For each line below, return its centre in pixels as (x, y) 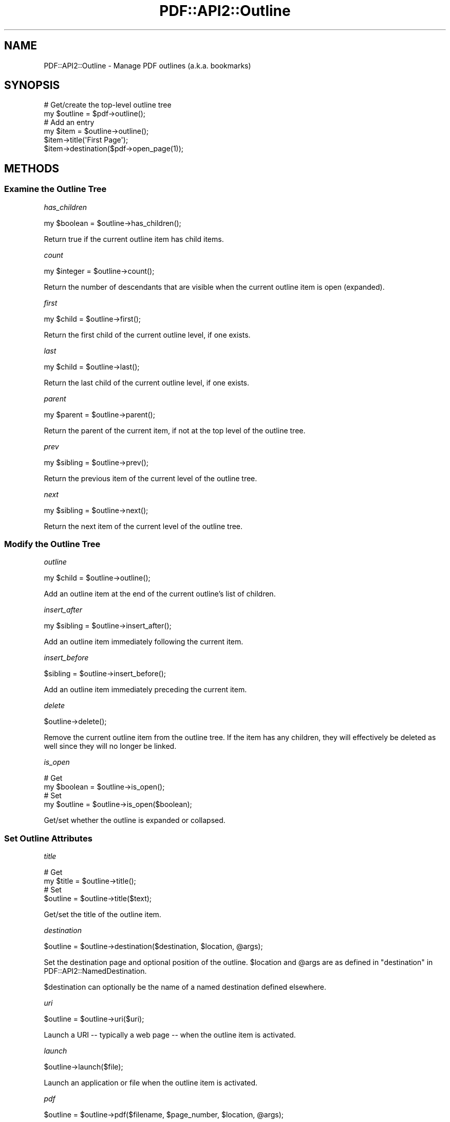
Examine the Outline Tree (55, 189)
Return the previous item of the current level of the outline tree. (151, 478)
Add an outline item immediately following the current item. (144, 642)
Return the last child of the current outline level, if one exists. (147, 382)
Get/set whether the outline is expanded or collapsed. (135, 820)
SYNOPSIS (32, 85)
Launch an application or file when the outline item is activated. (151, 1083)
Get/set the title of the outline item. (102, 915)
